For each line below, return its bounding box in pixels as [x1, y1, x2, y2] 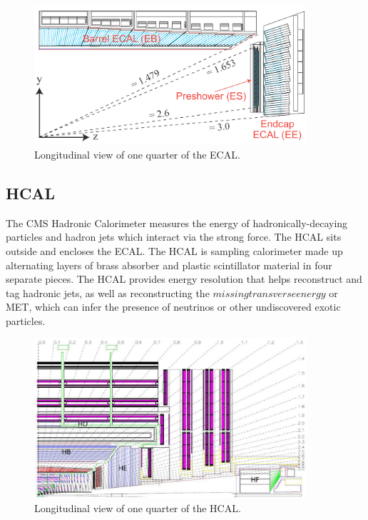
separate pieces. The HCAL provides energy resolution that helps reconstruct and [6, 271, 362, 286]
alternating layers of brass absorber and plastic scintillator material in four [6, 257, 332, 272]
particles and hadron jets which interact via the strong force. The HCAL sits [6, 229, 342, 244]
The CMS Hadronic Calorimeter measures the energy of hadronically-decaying [6, 215, 348, 230]
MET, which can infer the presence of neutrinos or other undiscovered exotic [6, 299, 341, 314]
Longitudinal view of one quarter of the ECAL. [34, 146, 240, 161]
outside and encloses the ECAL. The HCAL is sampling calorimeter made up [6, 243, 343, 258]
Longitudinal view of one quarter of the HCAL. [34, 501, 241, 516]
